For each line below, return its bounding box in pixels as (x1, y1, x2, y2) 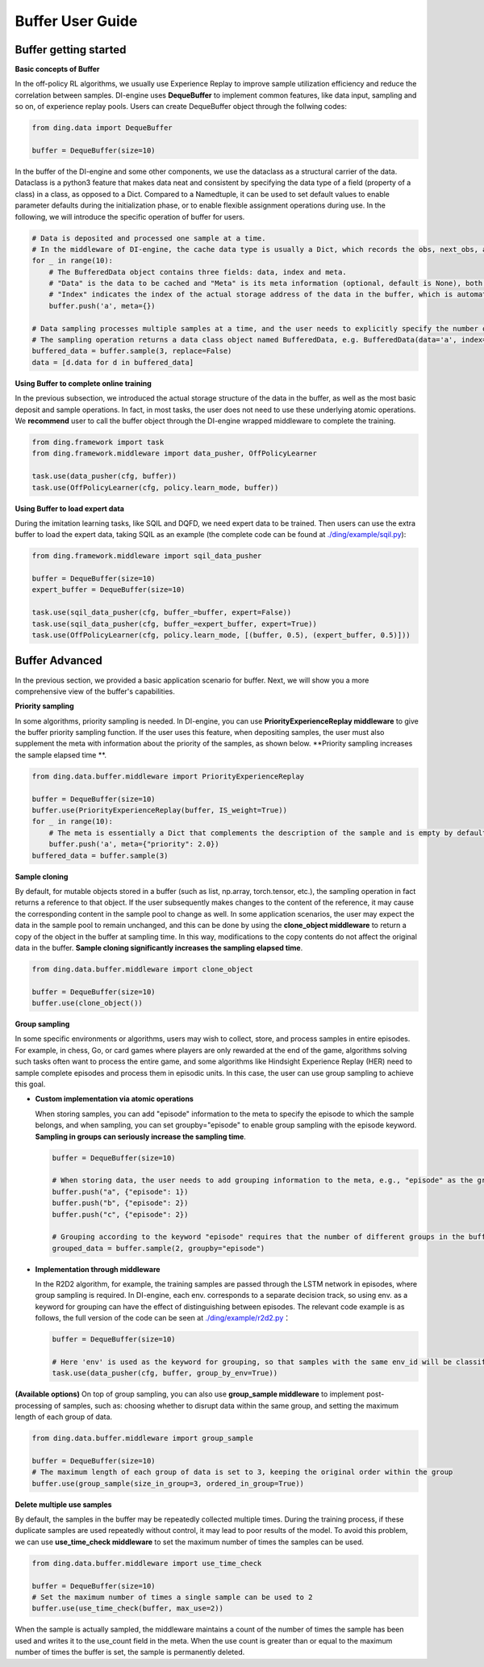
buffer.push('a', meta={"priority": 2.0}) (48, 840, 219, 849)
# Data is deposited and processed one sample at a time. (31, 233, 266, 242)
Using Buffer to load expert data (15, 503, 125, 513)
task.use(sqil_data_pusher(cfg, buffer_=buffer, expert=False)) (31, 608, 292, 617)
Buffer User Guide (15, 12, 138, 30)
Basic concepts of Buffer (15, 65, 100, 74)
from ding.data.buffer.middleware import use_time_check (31, 1559, 262, 1568)
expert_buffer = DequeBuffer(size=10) (31, 586, 186, 594)
